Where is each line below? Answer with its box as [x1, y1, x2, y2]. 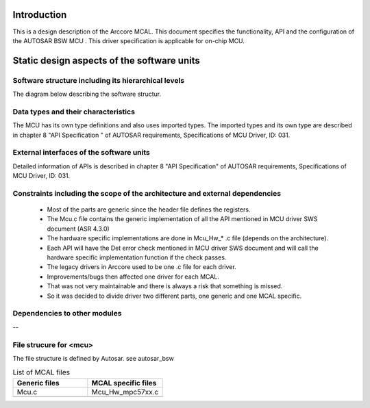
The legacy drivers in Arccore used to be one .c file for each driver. [47, 263, 236, 271]
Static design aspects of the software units [12, 55, 200, 66]
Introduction [12, 9, 67, 21]
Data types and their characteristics [12, 107, 135, 116]
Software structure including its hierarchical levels [12, 75, 185, 85]
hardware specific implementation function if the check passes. [47, 253, 227, 262]
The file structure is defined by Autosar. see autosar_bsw [12, 354, 174, 362]
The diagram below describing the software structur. [12, 90, 161, 99]
